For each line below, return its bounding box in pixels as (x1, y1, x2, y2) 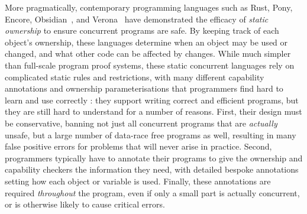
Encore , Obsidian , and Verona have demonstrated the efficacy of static (5, 12, 269, 25)
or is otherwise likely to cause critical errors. (5, 198, 165, 210)
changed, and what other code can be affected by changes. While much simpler (5, 47, 291, 60)
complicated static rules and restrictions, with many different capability (5, 70, 264, 83)
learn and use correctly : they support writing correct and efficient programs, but (5, 93, 299, 106)
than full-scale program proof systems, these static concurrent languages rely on (5, 59, 295, 71)
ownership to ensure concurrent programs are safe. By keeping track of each (5, 24, 279, 37)
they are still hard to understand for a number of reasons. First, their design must (5, 105, 302, 118)
